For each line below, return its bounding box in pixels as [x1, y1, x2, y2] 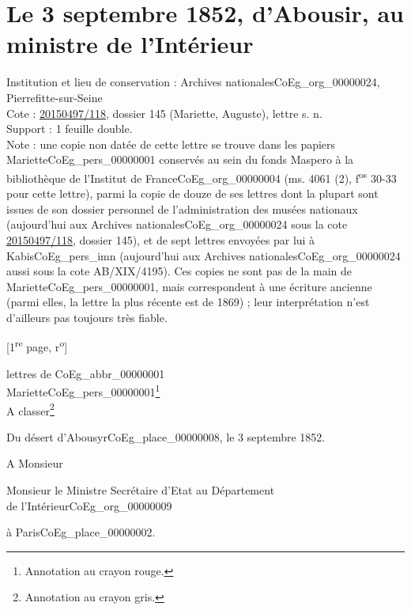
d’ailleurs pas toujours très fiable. [6, 309, 168, 325]
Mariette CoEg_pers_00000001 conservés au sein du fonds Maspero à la [6, 151, 354, 168]
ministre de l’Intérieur [6, 28, 254, 60]
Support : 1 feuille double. [6, 120, 133, 137]
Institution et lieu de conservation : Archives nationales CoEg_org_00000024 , [6, 74, 380, 90]
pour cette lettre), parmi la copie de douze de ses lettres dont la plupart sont [6, 185, 379, 202]
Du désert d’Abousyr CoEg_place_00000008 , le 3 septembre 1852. [6, 428, 326, 445]
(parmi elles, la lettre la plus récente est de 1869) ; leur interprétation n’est [6, 294, 370, 310]
